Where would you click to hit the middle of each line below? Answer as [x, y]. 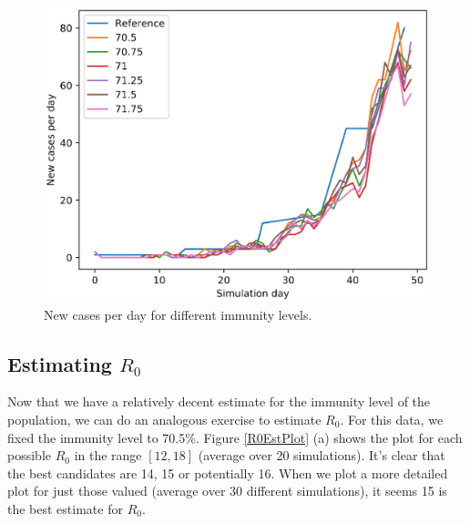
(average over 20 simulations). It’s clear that [322, 455]
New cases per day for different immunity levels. [178, 314]
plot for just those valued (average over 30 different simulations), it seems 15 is [227, 491]
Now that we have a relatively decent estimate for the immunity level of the [219, 401]
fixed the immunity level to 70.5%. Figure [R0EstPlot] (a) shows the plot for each [235, 437]
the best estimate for [65, 508]
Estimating [60, 363]
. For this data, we [392, 419]
